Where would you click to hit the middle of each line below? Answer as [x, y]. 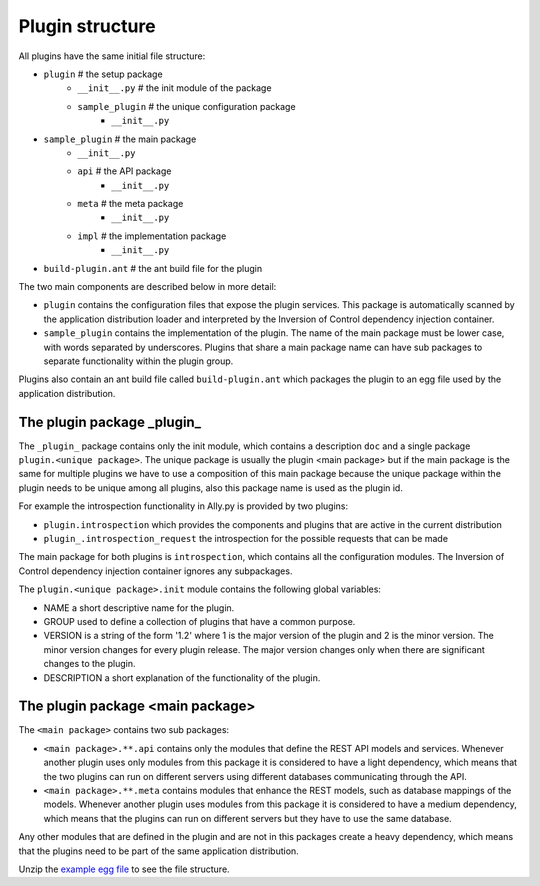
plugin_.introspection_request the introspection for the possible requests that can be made [246, 538]
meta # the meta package [130, 204]
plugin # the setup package [103, 74]
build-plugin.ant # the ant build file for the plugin [153, 268]
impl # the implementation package [152, 236]
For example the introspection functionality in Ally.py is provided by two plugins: [183, 506]
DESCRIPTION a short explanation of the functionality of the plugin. [182, 677]
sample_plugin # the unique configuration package [186, 106]
